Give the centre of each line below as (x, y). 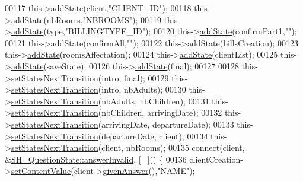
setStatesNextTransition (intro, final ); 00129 (90, 77)
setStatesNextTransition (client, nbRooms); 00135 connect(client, (128, 147)
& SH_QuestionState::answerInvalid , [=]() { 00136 (96, 159)
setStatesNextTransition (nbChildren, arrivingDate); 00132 (117, 112)
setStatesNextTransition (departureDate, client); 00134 (109, 136)
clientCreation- (216, 159)
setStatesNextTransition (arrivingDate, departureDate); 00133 (122, 124)
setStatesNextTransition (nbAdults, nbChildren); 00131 (110, 101)
